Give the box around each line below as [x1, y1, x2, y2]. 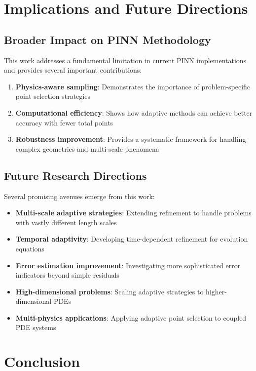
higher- [206, 286, 227, 296]
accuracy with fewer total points [15, 117, 113, 127]
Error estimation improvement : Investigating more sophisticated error [15, 260, 241, 270]
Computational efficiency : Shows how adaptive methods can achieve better [15, 107, 253, 118]
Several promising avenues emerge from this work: [4, 191, 155, 201]
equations [15, 243, 44, 253]
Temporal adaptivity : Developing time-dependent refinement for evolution [15, 234, 248, 244]
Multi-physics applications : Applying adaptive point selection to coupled [15, 312, 247, 323]
